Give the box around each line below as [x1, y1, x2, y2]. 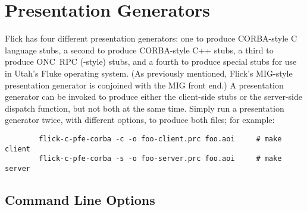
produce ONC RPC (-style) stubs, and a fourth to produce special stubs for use [5, 55, 297, 68]
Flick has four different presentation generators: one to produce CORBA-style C [5, 32, 297, 45]
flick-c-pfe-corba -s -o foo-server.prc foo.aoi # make [39, 154, 282, 163]
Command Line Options [5, 190, 155, 208]
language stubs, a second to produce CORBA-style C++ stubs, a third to [5, 43, 274, 56]
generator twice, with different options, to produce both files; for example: [5, 113, 275, 126]
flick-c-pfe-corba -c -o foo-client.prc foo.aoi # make [39, 134, 282, 143]
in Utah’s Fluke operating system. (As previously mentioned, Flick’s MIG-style [5, 67, 293, 79]
